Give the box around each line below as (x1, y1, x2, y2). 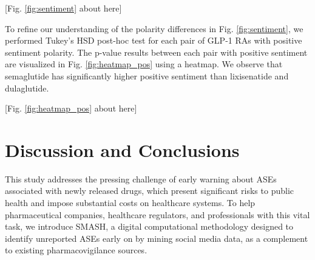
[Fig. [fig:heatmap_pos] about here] (5, 102, 137, 115)
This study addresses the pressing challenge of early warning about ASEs (5, 172, 277, 185)
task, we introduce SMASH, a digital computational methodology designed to (5, 220, 294, 233)
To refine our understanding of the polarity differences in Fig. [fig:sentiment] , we (5, 22, 303, 35)
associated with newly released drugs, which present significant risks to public (5, 184, 294, 197)
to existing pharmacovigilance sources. (5, 244, 147, 256)
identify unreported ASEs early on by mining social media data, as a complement (5, 232, 308, 244)
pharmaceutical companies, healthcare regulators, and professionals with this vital (5, 208, 310, 221)
